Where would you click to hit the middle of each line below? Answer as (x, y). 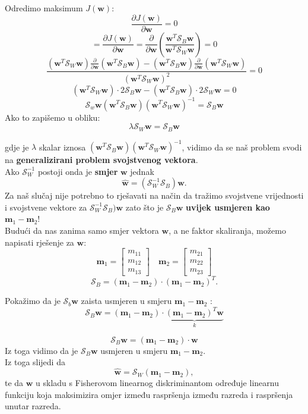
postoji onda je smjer (78, 171)
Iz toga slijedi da (35, 362)
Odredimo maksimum (44, 8)
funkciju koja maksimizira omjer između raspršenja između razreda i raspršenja (149, 394)
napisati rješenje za (39, 242)
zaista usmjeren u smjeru (126, 301)
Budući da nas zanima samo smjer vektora (82, 230)
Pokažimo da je (33, 301)
